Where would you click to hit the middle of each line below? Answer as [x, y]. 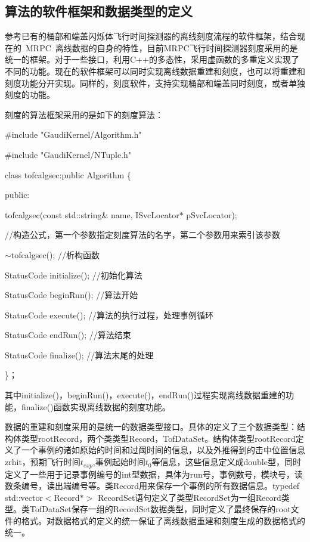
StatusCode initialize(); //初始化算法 [74, 275]
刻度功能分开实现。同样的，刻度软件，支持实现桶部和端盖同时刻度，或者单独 [155, 83]
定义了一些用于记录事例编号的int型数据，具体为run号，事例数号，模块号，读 [154, 474]
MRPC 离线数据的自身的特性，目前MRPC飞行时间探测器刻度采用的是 [162, 47]
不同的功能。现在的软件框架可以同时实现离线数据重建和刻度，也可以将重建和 [155, 71]
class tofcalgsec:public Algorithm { [68, 174]
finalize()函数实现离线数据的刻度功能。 [96, 406]
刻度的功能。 [30, 95]
